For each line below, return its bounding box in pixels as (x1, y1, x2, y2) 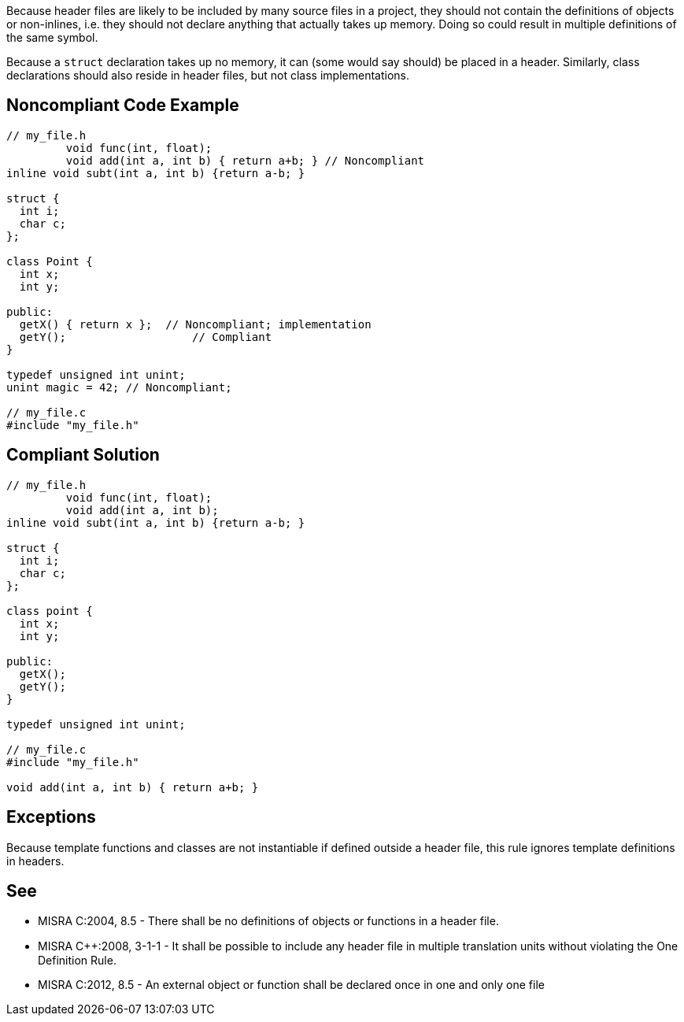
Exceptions (6, 807, 96, 828)
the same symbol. (6, 31, 98, 44)
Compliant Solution (6, 445, 160, 465)
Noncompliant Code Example (6, 95, 239, 116)
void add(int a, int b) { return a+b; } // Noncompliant (65, 154, 425, 167)
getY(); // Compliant (19, 330, 272, 343)
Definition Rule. (38, 953, 116, 968)
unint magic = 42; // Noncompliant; (6, 380, 232, 394)
